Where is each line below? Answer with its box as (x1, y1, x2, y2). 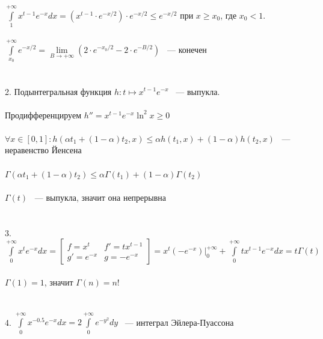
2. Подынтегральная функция (5, 85, 112, 97)
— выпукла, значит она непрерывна (34, 191, 167, 203)
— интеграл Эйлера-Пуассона (125, 316, 234, 328)
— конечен (167, 43, 207, 55)
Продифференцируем (5, 108, 81, 121)
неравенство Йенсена (5, 144, 82, 156)
